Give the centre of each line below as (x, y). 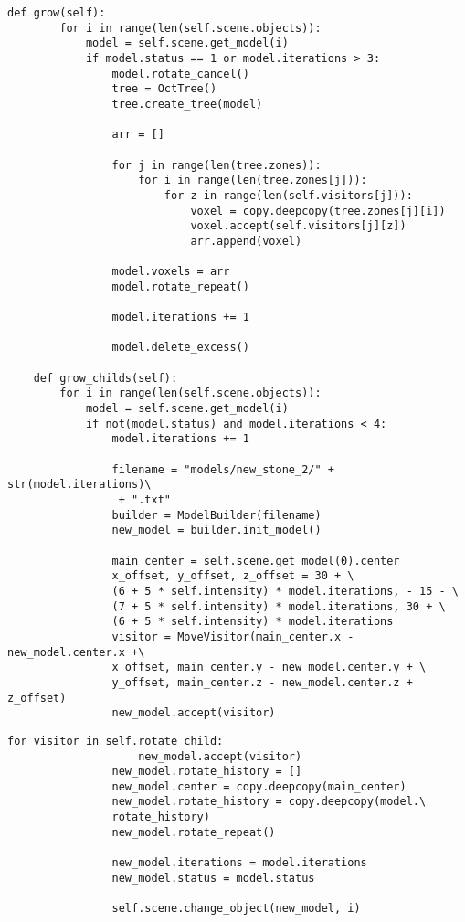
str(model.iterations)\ (79, 485)
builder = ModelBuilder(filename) (217, 515)
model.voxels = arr (171, 272)
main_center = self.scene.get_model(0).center (256, 561)
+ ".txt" (144, 500)
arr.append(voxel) (246, 241)
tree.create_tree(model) (187, 104)
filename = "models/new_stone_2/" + (223, 469)
